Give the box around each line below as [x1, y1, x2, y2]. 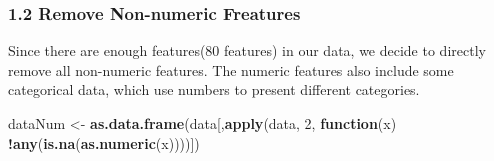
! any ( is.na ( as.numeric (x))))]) [8, 132, 200, 153]
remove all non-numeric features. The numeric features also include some [8, 59, 454, 80]
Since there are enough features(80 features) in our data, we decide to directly [8, 40, 486, 61]
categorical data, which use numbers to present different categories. [8, 79, 420, 100]
